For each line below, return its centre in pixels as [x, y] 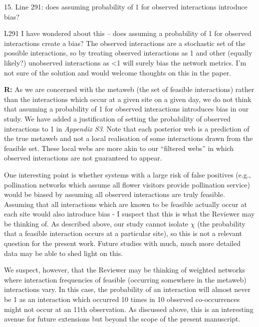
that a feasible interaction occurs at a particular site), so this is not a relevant [123, 233]
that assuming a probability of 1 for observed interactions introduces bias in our [127, 109]
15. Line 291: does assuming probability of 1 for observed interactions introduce [126, 6]
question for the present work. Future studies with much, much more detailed [122, 243]
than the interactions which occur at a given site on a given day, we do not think [128, 99]
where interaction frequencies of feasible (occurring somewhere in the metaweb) [125, 279]
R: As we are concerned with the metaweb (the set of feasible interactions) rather [129, 89]
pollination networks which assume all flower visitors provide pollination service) [127, 184]
